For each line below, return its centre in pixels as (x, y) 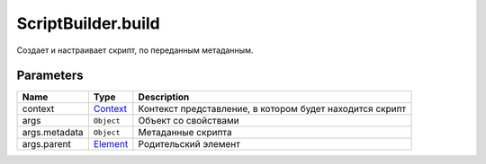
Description (164, 97)
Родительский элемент (189, 144)
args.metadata (53, 133)
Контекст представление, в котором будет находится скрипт (272, 109)
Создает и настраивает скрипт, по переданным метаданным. (135, 50)
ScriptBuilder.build (89, 23)
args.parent (47, 144)
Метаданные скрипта (185, 133)
